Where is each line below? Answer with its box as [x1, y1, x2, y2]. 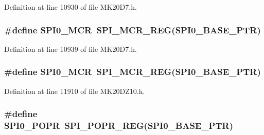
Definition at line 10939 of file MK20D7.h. [4, 43, 137, 54]
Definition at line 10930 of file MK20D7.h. [4, 2, 137, 12]
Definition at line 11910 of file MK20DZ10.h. [4, 85, 145, 96]
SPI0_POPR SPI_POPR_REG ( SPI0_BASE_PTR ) [4, 119, 234, 132]
